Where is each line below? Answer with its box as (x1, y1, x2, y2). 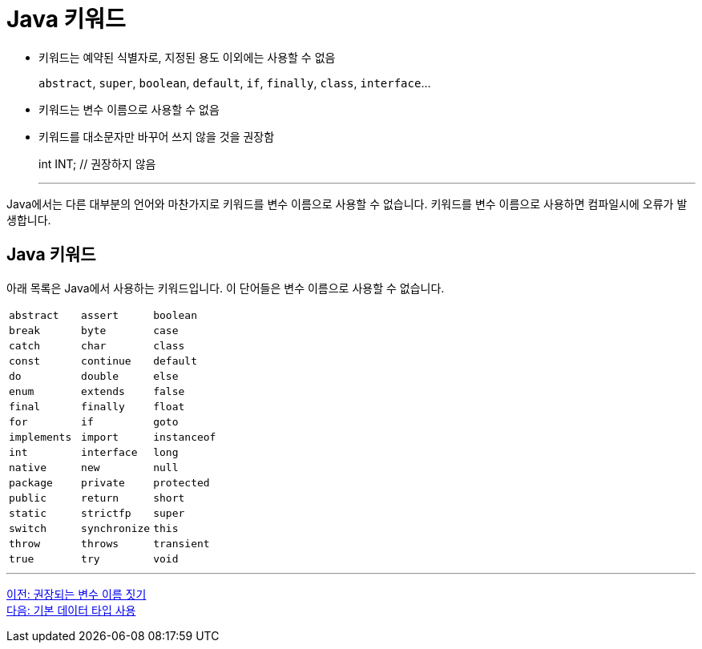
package (9, 476, 53, 489)
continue (81, 354, 131, 367)
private (81, 476, 125, 489)
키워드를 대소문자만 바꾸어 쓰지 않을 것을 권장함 (38, 129, 275, 143)
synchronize (81, 522, 151, 534)
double (81, 369, 119, 382)
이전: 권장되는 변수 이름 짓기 (6, 587, 147, 601)
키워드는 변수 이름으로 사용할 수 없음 (38, 102, 220, 116)
